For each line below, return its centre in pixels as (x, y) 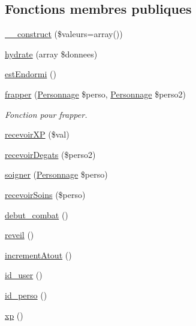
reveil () (19, 235)
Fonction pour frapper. (46, 114)
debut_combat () (37, 214)
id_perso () (26, 295)
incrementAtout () (38, 255)
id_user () (24, 275)
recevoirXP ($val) (37, 134)
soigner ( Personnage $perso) (56, 174)
